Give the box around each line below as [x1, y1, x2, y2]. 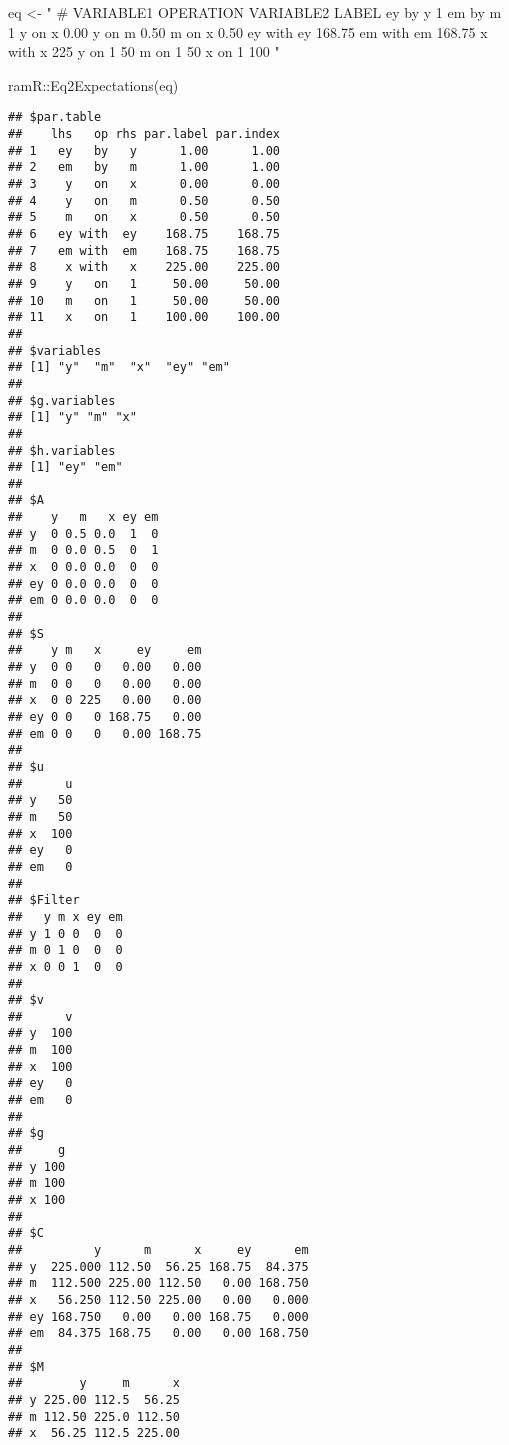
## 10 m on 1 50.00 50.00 [8, 293, 281, 308]
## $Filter [8, 893, 80, 908]
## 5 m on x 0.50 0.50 [8, 210, 281, 225]
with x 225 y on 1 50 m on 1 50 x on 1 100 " [8, 41, 280, 62]
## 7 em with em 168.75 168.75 [8, 243, 281, 258]
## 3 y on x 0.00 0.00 [8, 177, 281, 191]
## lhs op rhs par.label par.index [8, 127, 281, 142]
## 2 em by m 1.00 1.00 [8, 160, 281, 175]
